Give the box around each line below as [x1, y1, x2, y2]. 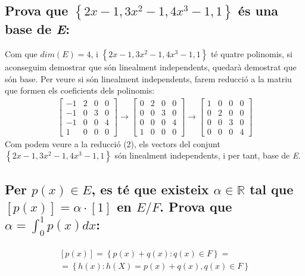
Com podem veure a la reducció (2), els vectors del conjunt [5, 137, 220, 150]
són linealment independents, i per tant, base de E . [114, 149, 301, 162]
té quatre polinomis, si [210, 47, 292, 60]
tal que [250, 179, 294, 198]
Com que [5, 47, 38, 60]
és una [238, 1, 279, 20]
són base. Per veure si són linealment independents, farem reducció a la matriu [5, 72, 292, 85]
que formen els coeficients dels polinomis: [5, 84, 155, 97]
